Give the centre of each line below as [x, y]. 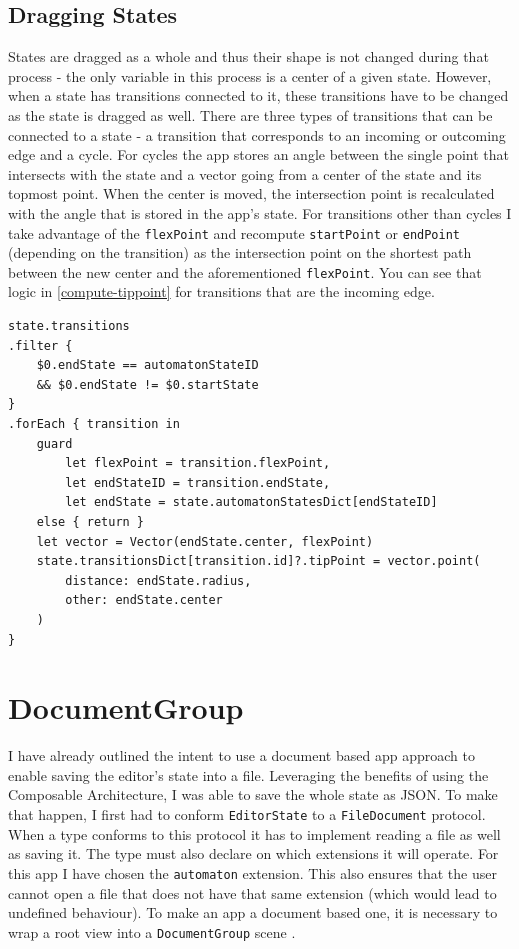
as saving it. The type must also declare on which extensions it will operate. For [253, 853]
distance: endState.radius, [158, 580]
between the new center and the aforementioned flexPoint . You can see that [245, 271]
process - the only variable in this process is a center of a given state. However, [250, 75]
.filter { [40, 345]
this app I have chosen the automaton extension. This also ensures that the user [252, 872]
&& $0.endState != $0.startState [147, 384]
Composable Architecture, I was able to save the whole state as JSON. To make [253, 794]
